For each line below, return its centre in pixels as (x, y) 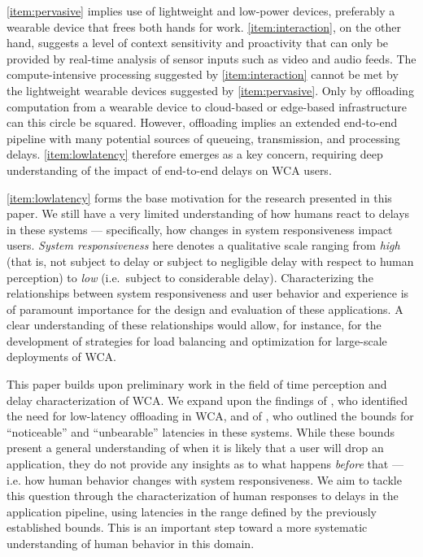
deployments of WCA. (62, 357)
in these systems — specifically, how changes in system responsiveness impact (200, 229)
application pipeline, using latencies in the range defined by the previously (192, 511)
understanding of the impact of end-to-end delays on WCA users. (169, 170)
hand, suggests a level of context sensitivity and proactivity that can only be (198, 43)
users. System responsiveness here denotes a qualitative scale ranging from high (203, 245)
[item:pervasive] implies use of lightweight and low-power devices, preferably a (201, 11)
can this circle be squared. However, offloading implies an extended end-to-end (202, 122)
